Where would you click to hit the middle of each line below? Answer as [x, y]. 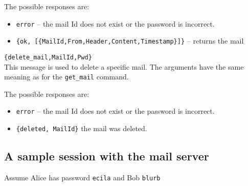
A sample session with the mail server [107, 156]
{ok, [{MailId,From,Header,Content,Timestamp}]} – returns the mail [130, 41]
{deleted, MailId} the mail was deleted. [82, 128]
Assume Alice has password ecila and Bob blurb [82, 177]
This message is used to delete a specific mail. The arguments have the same [124, 66]
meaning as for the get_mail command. [66, 77]
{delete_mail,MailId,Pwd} [48, 57]
